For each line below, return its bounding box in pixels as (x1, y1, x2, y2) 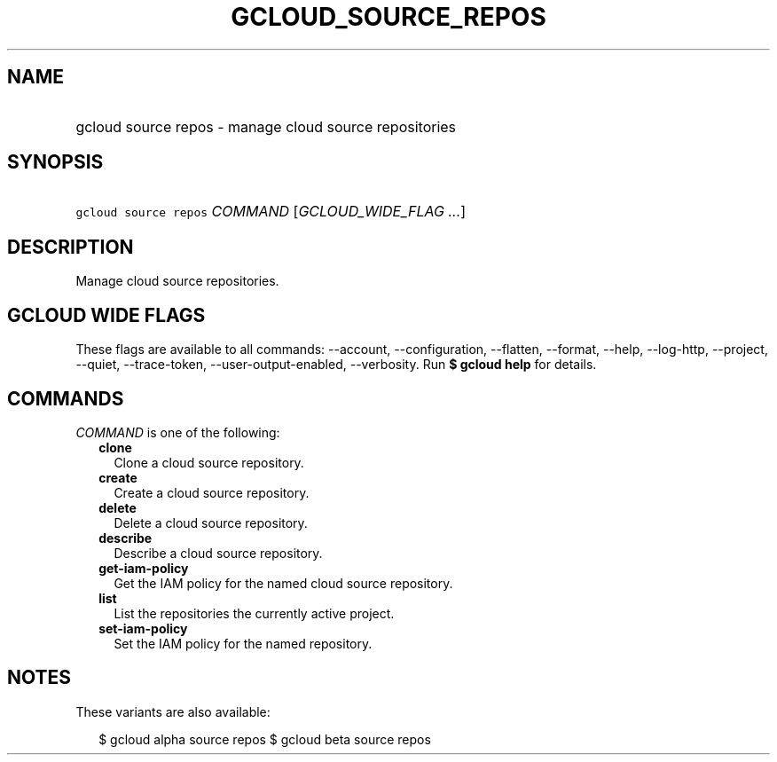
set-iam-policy (98, 620, 188, 636)
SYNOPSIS (7, 151, 104, 174)
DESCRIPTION (7, 235, 134, 258)
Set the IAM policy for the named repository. (114, 635, 373, 651)
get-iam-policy (98, 560, 189, 576)
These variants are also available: (75, 703, 271, 719)
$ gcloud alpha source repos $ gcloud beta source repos (98, 731, 431, 747)
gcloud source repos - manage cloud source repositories (75, 117, 457, 136)
